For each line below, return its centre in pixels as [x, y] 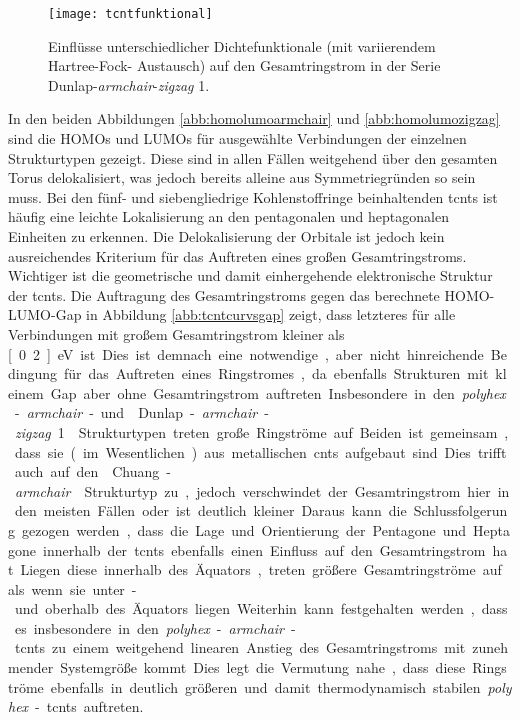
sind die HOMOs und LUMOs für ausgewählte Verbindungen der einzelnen [237, 138]
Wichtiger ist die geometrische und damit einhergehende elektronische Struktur [250, 275]
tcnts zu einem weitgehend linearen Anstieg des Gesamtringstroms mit [240, 647]
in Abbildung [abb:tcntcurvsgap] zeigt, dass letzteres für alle [271, 314]
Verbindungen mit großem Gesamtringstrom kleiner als [176, 333]
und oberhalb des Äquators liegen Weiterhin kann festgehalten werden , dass [261, 608]
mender [31, 667]
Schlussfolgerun [460, 510]
